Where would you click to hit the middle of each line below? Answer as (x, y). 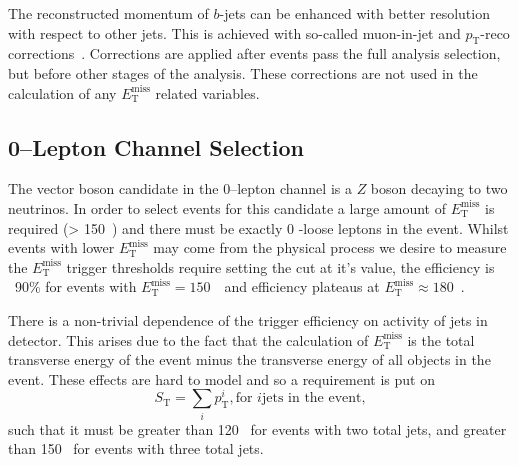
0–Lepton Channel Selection (156, 146)
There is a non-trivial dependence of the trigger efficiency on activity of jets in (248, 319)
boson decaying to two (439, 188)
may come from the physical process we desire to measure (330, 247)
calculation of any (62, 92)
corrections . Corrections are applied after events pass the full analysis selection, (254, 53)
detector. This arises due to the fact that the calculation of (188, 339)
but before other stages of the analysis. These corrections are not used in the (243, 72)
